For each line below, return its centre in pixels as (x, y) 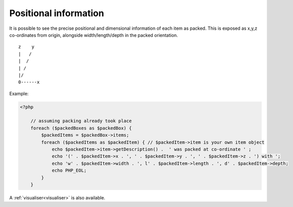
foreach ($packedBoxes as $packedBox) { (81, 128)
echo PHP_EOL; (69, 171)
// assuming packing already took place (81, 121)
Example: (19, 93)
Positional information (57, 13)
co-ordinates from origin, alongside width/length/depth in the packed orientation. (94, 35)
